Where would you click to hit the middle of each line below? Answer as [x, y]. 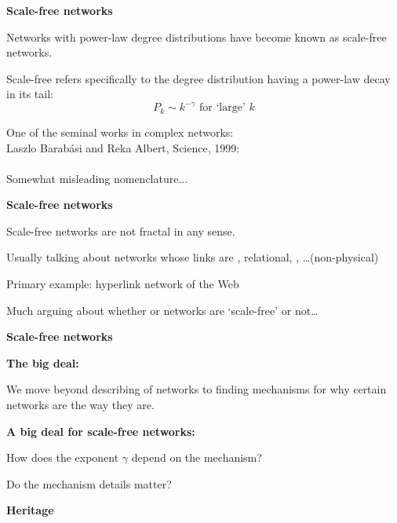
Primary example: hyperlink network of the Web [123, 284]
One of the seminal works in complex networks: [120, 132]
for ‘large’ [222, 108]
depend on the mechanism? [197, 457]
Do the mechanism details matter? [89, 483]
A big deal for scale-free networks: [101, 431]
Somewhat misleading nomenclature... [97, 178]
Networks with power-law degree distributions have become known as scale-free [197, 37]
